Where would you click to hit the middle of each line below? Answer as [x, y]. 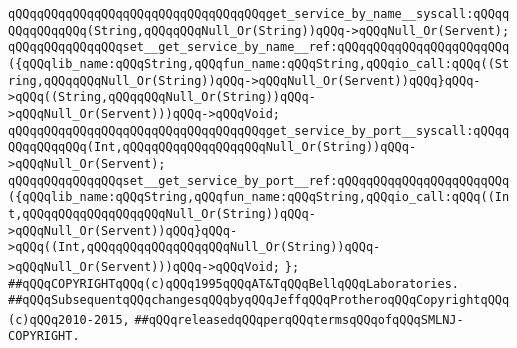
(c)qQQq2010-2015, [69, 319]
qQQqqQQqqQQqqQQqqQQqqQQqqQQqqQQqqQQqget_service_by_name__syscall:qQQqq [259, 14]
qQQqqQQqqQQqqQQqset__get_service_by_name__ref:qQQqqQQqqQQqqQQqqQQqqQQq [259, 47]
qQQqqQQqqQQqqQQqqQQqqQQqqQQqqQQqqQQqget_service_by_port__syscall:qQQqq [259, 130]
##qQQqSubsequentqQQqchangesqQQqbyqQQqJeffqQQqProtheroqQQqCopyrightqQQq [259, 300]
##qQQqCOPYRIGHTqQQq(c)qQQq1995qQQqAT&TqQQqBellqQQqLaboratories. [234, 283]
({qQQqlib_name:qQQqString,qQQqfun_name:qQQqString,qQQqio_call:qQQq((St [259, 63]
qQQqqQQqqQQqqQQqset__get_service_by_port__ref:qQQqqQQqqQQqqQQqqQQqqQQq [259, 180]
